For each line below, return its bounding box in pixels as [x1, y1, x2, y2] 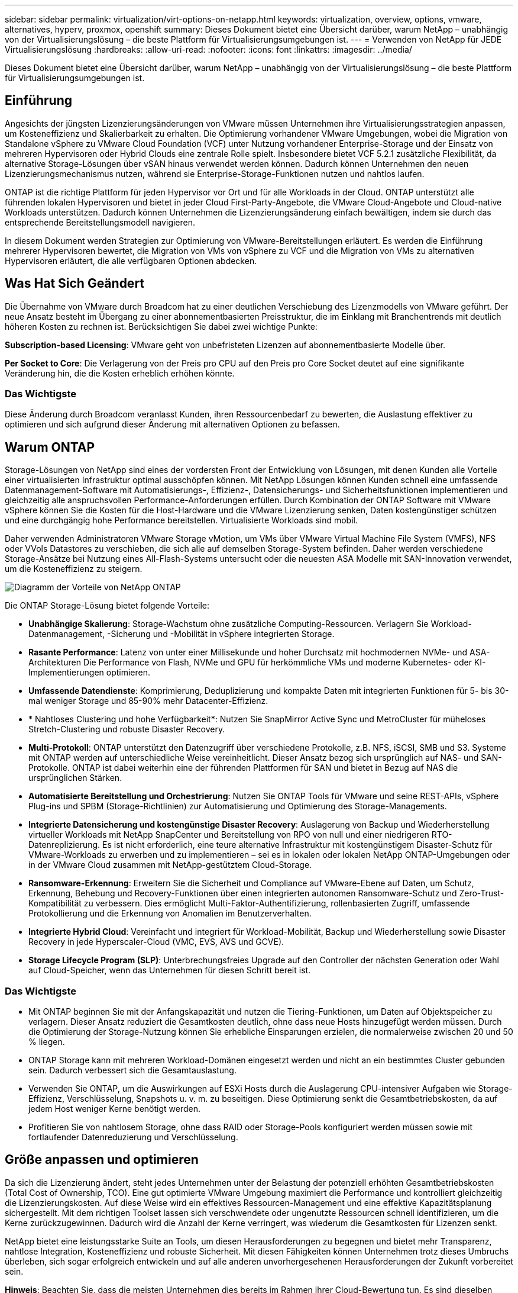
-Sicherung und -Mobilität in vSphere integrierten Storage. [107, 629, 335, 639]
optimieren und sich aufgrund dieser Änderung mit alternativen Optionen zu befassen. [5, 419, 340, 430]
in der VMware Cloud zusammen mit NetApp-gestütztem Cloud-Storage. [28, 860, 312, 870]
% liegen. [28, 1037, 65, 1047]
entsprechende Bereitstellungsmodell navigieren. [5, 217, 196, 227]
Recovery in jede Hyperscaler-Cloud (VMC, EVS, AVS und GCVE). [28, 937, 284, 947]
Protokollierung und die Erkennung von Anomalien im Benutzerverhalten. [28, 908, 312, 919]
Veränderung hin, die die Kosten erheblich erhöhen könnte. [5, 368, 235, 378]
